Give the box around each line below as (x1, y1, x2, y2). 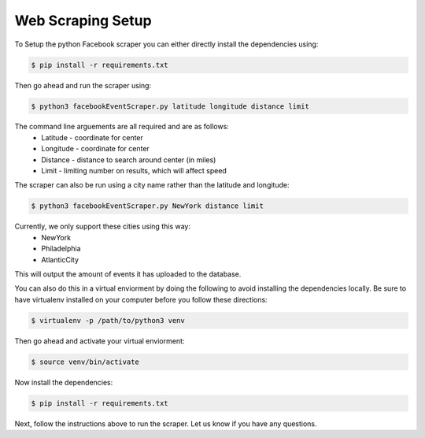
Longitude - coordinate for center (41, 144, 150, 154)
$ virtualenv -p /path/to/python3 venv (31, 316, 185, 325)
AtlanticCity (41, 254, 79, 264)
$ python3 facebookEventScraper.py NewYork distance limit (31, 202, 264, 210)
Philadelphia (41, 244, 82, 254)
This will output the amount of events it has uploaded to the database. (14, 269, 242, 279)
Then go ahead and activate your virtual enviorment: (14, 336, 185, 346)
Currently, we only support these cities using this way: (14, 221, 190, 232)
